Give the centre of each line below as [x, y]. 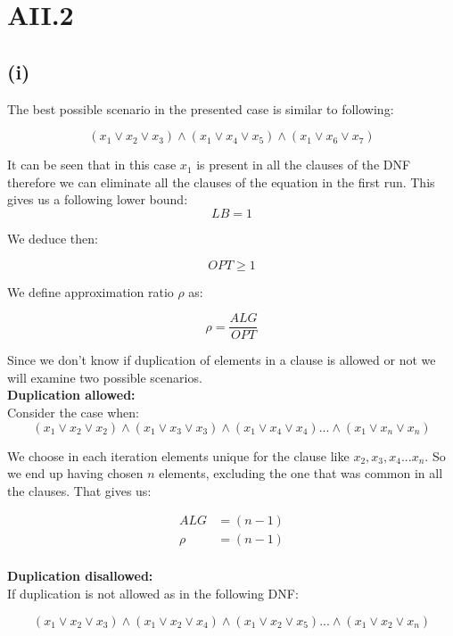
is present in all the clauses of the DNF [304, 165]
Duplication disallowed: [80, 576]
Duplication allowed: [71, 395]
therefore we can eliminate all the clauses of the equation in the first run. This [221, 182]
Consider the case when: [73, 412]
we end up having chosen [75, 473]
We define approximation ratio [91, 291]
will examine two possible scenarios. [105, 377]
